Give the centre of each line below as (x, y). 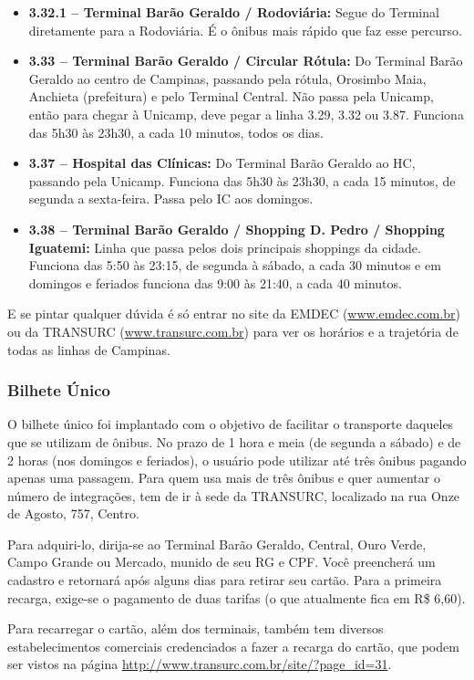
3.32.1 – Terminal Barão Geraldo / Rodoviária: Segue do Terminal (234, 12)
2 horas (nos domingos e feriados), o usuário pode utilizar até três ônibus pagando (237, 460)
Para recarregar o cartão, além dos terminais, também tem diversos (196, 628)
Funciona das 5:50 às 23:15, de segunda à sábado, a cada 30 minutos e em (235, 265)
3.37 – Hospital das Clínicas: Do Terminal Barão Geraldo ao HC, (222, 163)
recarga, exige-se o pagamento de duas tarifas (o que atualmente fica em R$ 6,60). (237, 597)
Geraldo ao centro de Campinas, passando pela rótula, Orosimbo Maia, (227, 78)
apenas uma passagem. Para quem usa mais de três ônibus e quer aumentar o (224, 478)
